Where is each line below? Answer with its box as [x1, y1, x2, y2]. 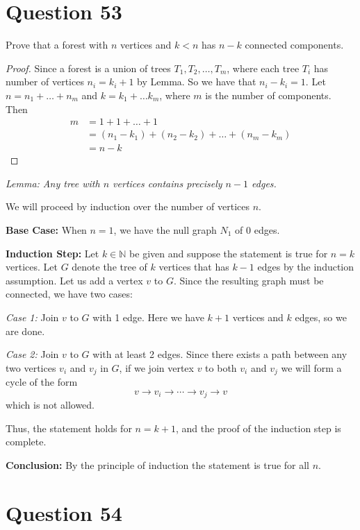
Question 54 [6, 498, 122, 527]
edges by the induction [257, 259, 354, 274]
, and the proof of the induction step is [176, 420, 341, 435]
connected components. [245, 37, 344, 52]
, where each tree [227, 60, 300, 75]
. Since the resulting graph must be [173, 273, 324, 287]
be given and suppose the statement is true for [129, 246, 328, 260]
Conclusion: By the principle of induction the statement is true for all [6, 458, 310, 472]
